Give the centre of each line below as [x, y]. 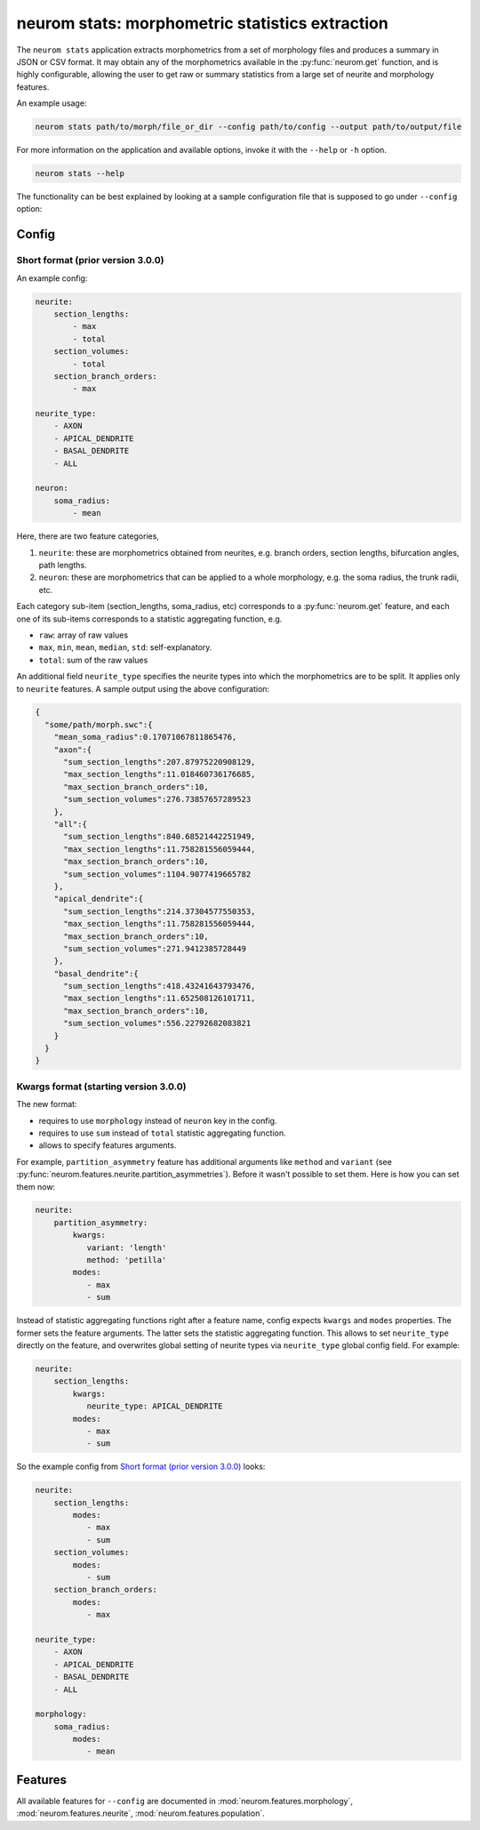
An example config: [52, 278]
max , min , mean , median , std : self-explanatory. [125, 647]
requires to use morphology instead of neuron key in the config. [158, 1120]
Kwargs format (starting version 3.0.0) [101, 1087]
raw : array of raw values [84, 635]
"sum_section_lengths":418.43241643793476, [160, 986]
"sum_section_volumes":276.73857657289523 [157, 799]
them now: [36, 1186]
